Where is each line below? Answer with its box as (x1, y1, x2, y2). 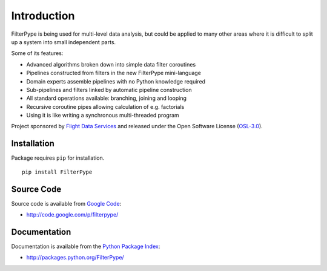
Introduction (11, 9, 75, 22)
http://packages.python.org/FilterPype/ (26, 254, 124, 261)
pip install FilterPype (22, 168, 93, 175)
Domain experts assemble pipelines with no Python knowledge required (26, 77, 206, 85)
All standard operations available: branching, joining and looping (26, 94, 187, 102)
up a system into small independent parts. (11, 38, 116, 45)
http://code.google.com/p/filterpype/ (26, 211, 119, 218)
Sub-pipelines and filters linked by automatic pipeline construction (26, 86, 192, 93)
